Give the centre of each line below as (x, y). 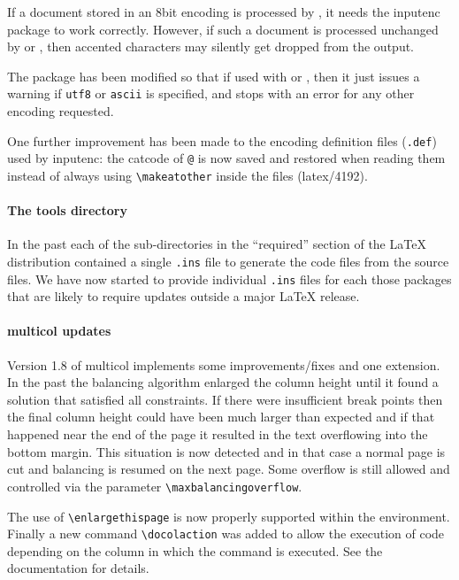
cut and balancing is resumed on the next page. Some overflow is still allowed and (229, 469)
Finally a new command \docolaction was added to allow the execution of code (226, 534)
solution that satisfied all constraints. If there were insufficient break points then (225, 399)
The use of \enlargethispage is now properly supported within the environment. (229, 516)
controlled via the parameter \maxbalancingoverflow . (155, 486)
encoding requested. (61, 111)
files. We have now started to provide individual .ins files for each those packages (229, 278)
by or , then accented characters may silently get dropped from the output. (211, 46)
